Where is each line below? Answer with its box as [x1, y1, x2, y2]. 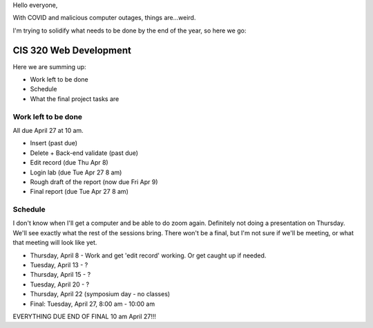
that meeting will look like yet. [12, 239, 97, 247]
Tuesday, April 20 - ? [30, 280, 90, 289]
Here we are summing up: [12, 62, 86, 71]
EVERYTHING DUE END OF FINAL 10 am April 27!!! [12, 312, 157, 320]
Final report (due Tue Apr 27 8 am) [30, 188, 129, 196]
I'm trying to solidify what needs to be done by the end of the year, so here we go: [12, 26, 247, 35]
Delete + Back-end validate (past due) [30, 149, 138, 157]
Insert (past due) [30, 139, 78, 147]
